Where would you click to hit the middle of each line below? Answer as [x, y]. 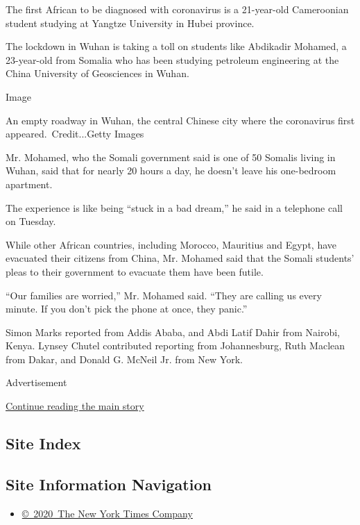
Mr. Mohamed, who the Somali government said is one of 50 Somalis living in [171, 157]
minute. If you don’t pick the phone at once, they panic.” [127, 309]
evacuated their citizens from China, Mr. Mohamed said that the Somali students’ [180, 258]
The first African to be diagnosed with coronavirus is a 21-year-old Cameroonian [177, 9]
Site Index [43, 443]
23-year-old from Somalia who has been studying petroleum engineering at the [172, 59]
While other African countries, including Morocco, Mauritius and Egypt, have [171, 244]
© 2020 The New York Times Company [107, 513]
